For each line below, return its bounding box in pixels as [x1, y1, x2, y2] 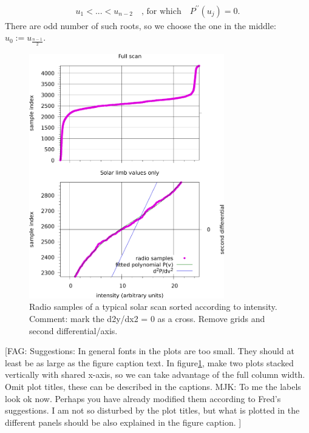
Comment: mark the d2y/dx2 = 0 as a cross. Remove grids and [29, 312, 265, 324]
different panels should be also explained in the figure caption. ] [5, 415, 242, 428]
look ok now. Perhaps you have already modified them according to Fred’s [5, 392, 281, 404]
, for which [141, 7, 182, 16]
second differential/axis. [29, 324, 118, 337]
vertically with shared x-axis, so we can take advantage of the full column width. [5, 368, 305, 381]
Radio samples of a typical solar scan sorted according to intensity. [29, 300, 277, 313]
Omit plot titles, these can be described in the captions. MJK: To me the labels [5, 380, 301, 392]
